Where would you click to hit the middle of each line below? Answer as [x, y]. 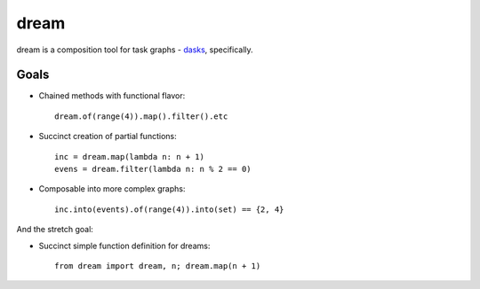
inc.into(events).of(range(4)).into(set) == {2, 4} [169, 209]
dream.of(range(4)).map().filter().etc [141, 116]
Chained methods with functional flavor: [112, 96]
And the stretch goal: [55, 230]
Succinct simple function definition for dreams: [124, 246]
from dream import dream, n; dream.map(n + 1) [158, 266]
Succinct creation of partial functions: [108, 137]
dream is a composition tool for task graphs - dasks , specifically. [135, 50]
